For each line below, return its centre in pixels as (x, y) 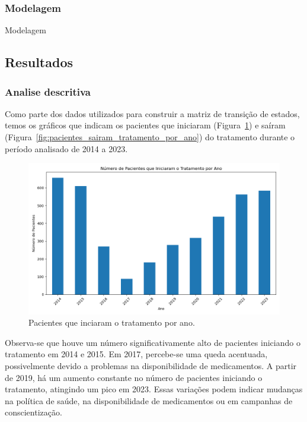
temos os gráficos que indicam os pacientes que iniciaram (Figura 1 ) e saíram (145, 125)
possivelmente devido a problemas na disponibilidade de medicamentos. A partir (151, 365)
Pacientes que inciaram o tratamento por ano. (112, 322)
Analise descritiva (48, 91)
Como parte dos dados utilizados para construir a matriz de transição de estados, (152, 113)
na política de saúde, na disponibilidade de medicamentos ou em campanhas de (149, 400)
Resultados (39, 62)
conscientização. (33, 412)
